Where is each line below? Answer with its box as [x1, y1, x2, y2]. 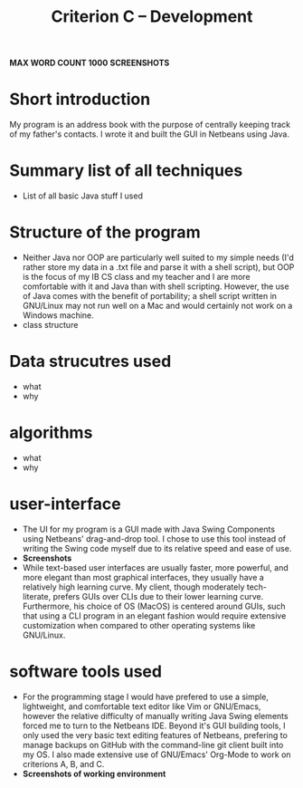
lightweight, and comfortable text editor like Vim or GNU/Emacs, [22, 700, 261, 712]
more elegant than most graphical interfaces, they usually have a [22, 572, 264, 582]
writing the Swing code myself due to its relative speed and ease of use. [22, 543, 292, 553]
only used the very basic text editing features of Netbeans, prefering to [22, 729, 288, 740]
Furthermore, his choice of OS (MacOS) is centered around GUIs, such [22, 601, 287, 611]
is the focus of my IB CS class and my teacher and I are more [22, 272, 251, 282]
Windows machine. [22, 310, 95, 321]
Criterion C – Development [51, 6, 253, 27]
